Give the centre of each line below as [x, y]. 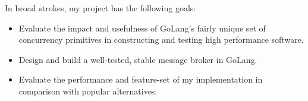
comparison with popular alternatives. [88, 91]
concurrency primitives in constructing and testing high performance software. [161, 40]
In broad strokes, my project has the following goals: [100, 8]
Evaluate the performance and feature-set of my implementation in [141, 79]
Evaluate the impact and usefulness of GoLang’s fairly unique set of [142, 28]
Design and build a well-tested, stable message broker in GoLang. [138, 59]
